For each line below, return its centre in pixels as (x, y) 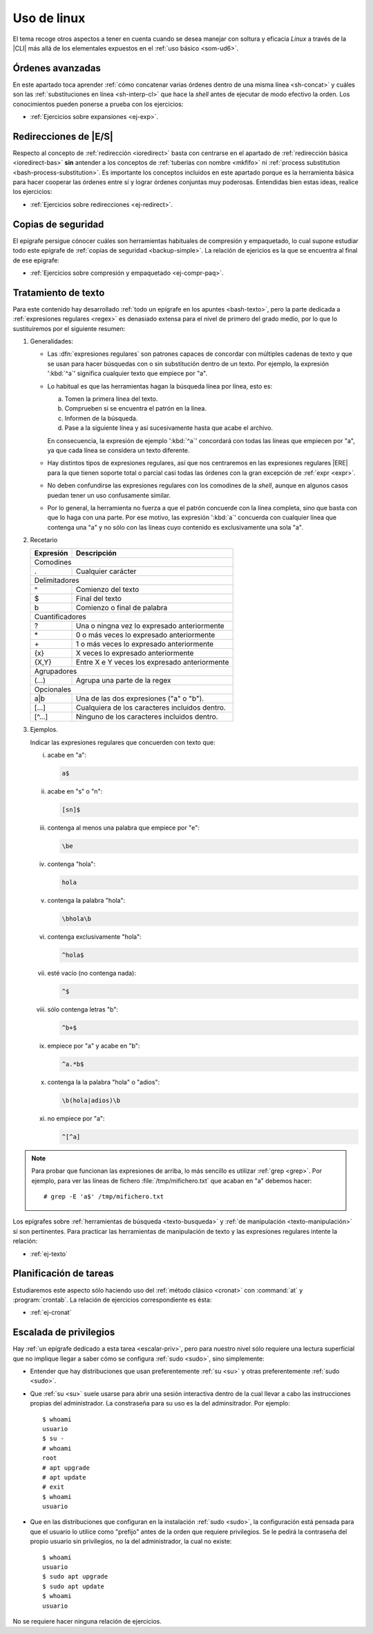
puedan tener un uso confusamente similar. (109, 495)
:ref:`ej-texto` (49, 1254)
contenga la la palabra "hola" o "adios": (104, 1082)
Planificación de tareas (63, 1274)
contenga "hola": (71, 864)
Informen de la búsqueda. (101, 418)
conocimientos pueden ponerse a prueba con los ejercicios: (98, 104)
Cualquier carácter (106, 571)
